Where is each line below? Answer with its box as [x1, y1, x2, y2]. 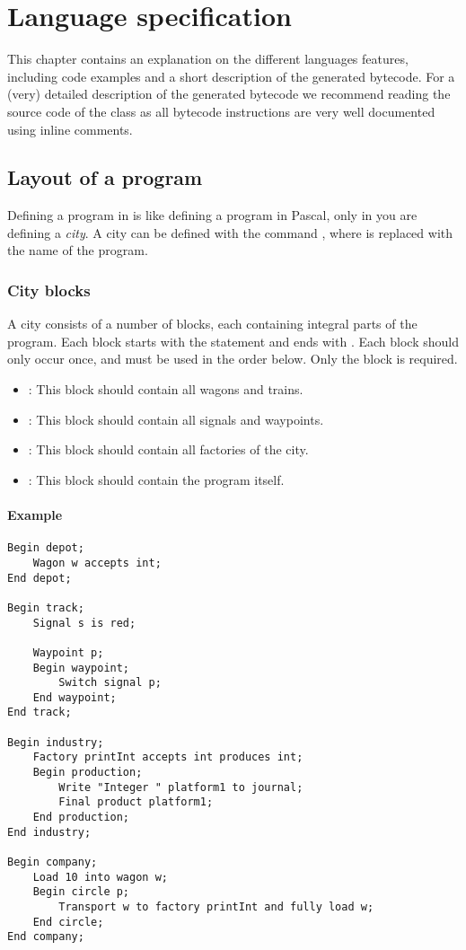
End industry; [7, 825, 92, 839]
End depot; [7, 571, 72, 585]
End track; [7, 706, 72, 719]
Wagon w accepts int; [32, 556, 162, 569]
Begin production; [32, 766, 143, 779]
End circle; [32, 915, 104, 928]
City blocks [7, 279, 91, 301]
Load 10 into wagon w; [32, 870, 168, 884]
